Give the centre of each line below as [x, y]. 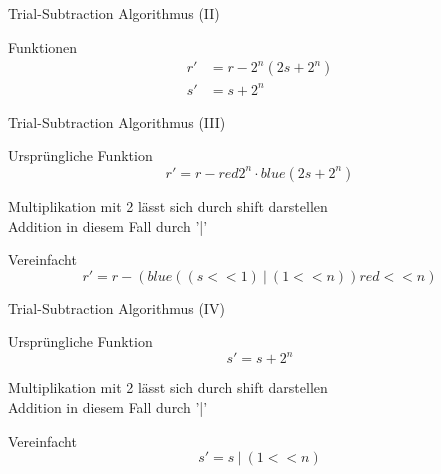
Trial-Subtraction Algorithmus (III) [117, 121]
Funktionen [43, 46]
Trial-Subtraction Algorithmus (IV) [116, 307]
